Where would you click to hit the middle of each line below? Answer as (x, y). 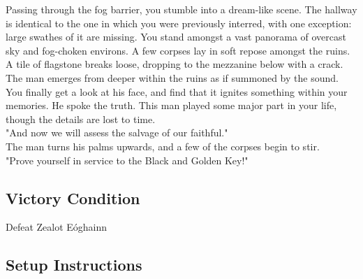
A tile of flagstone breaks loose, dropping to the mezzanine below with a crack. (175, 64)
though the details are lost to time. (81, 119)
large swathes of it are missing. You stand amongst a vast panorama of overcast (176, 37)
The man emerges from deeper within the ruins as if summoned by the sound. (172, 77)
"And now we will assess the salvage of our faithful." (117, 133)
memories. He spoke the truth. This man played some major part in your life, (171, 105)
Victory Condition (73, 198)
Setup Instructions (74, 265)
